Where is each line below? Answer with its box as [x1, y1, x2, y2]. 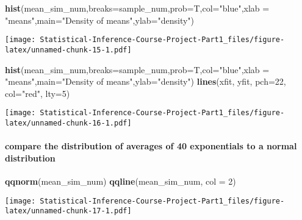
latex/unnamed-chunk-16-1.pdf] [5, 118, 132, 127]
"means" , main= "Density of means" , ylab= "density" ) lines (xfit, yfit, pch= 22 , [5, 75, 286, 88]
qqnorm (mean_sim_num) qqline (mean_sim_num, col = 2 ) [5, 174, 236, 187]
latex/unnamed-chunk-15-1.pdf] [5, 45, 132, 54]
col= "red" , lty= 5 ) [5, 87, 70, 99]
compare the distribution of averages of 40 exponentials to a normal [5, 140, 297, 152]
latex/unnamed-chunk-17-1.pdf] [5, 207, 132, 216]
